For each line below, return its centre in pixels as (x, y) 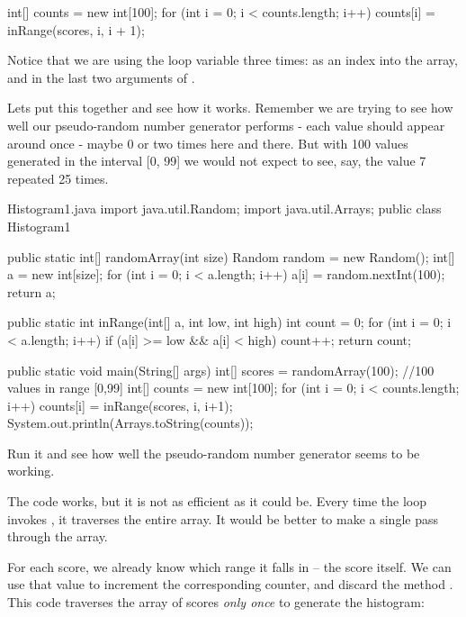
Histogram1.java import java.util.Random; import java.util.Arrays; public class (224, 209)
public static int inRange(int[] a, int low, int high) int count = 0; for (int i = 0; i (229, 322)
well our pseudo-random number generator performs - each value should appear (226, 125)
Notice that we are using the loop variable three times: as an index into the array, (233, 60)
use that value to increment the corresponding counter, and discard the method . (230, 584)
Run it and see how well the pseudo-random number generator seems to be (214, 453)
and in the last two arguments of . (101, 77)
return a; (31, 291)
